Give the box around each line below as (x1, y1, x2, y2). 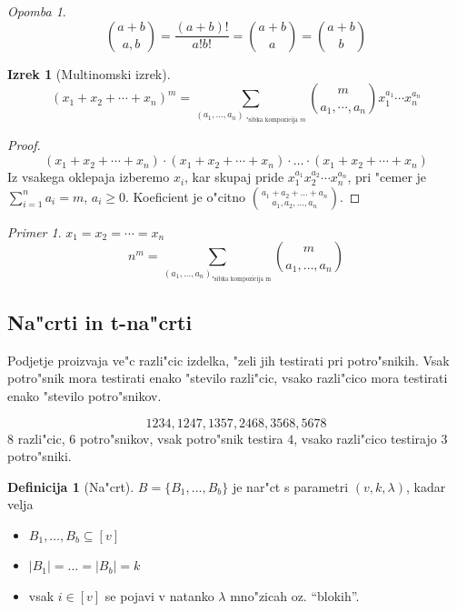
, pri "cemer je (347, 167, 427, 186)
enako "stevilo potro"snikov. (7, 386, 162, 405)
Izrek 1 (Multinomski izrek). (7, 64, 171, 83)
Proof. (7, 135, 41, 155)
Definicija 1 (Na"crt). (7, 477, 134, 496)
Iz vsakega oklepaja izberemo (7, 167, 170, 186)
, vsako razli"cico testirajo (293, 428, 437, 447)
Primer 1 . (7, 222, 62, 241)
